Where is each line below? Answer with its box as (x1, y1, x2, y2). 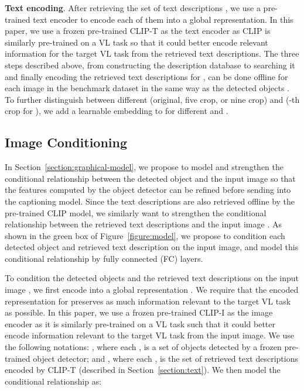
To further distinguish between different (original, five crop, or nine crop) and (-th (5, 93, 300, 105)
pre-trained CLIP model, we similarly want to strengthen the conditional (5, 206, 267, 219)
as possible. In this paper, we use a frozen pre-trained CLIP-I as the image (5, 306, 273, 319)
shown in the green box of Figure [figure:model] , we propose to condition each (5, 229, 285, 241)
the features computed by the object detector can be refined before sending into (5, 184, 291, 196)
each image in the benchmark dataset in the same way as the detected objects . (5, 82, 289, 94)
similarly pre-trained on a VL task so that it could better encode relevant (5, 36, 268, 48)
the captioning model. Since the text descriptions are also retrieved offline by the (5, 195, 295, 207)
